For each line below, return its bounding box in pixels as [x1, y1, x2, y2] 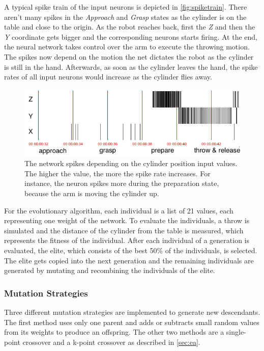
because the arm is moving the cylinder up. [24, 187, 159, 198]
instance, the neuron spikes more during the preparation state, [24, 178, 219, 188]
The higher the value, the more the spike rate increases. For [24, 168, 211, 178]
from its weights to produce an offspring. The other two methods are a [4, 327, 224, 337]
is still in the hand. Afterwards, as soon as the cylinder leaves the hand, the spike [4, 61, 258, 72]
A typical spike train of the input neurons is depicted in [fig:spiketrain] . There [4, 2, 247, 12]
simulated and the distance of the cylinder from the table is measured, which [4, 225, 244, 235]
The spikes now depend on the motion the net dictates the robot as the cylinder [4, 51, 254, 62]
